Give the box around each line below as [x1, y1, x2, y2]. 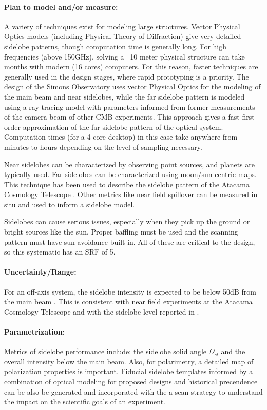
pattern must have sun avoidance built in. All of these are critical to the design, [4, 236, 255, 247]
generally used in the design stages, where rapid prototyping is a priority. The [4, 71, 249, 82]
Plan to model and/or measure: [4, 1, 118, 12]
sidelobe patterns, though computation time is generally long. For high [4, 41, 227, 51]
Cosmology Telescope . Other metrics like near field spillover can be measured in [4, 189, 258, 200]
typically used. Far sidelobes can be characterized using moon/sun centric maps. [4, 169, 257, 180]
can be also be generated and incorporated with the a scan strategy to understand [4, 386, 263, 397]
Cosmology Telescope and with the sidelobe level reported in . [4, 306, 199, 317]
